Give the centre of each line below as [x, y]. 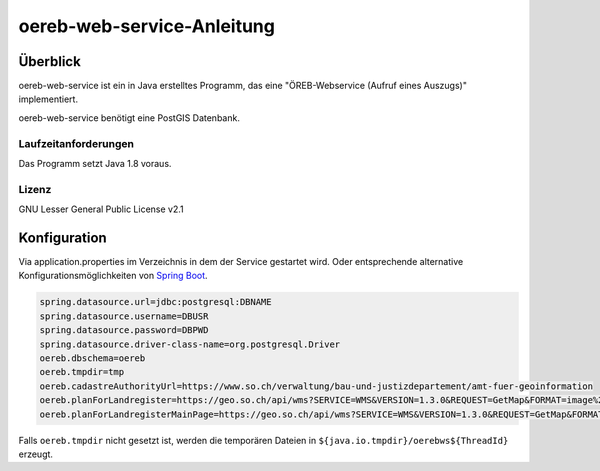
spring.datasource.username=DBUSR [124, 316]
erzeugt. [36, 454]
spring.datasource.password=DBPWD [124, 330]
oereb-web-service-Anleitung [146, 26]
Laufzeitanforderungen [76, 143]
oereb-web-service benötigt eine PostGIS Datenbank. [129, 117]
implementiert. [48, 99]
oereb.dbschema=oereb [92, 358]
